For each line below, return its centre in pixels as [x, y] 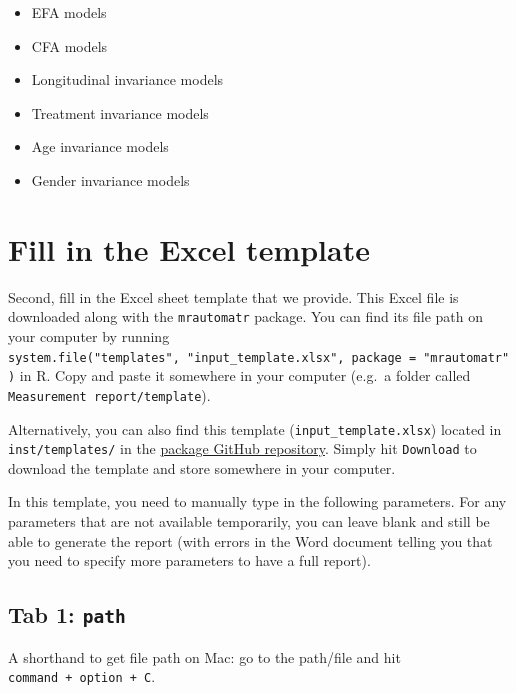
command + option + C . [82, 676]
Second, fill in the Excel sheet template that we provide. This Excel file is [233, 296]
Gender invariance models [110, 179]
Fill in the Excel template [189, 248]
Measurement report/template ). [109, 394]
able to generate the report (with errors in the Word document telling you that [250, 540]
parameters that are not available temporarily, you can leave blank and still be [249, 521]
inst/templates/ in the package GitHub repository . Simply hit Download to [242, 448]
